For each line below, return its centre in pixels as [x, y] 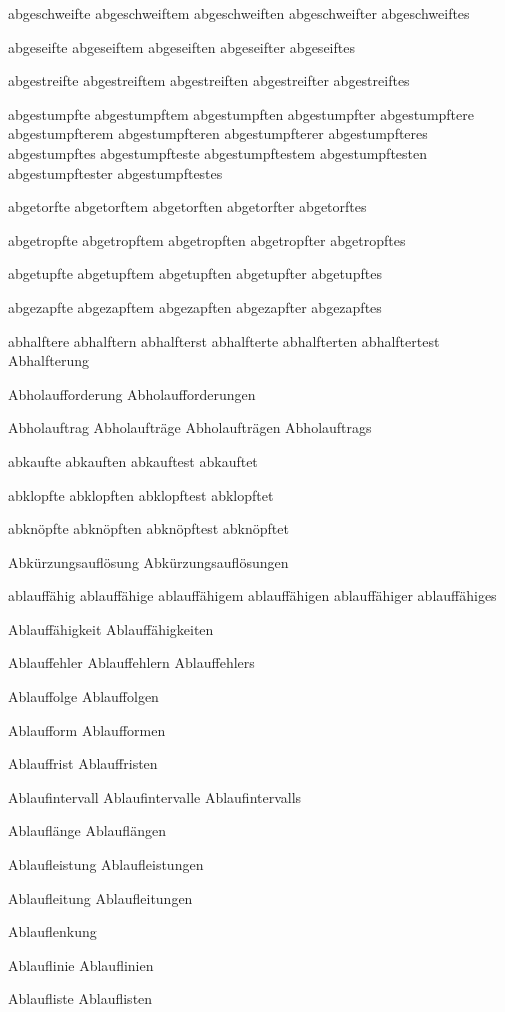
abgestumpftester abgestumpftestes [115, 172]
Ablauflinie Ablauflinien [81, 964]
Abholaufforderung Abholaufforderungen [132, 393]
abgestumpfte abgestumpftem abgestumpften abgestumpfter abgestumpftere [241, 113]
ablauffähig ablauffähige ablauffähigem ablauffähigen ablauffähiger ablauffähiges [252, 595]
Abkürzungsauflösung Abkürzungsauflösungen [148, 561]
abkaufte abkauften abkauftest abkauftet [133, 460]
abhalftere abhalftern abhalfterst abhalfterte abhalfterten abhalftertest [224, 340]
